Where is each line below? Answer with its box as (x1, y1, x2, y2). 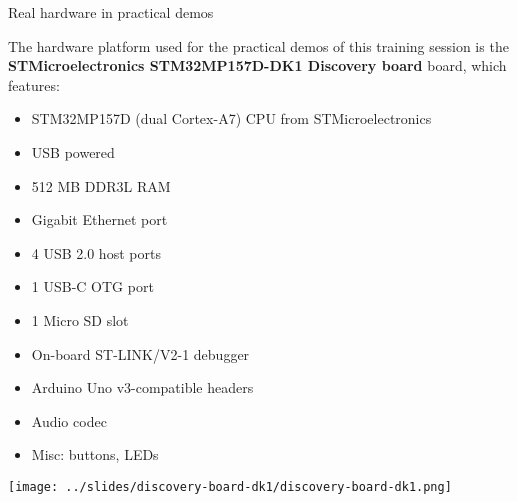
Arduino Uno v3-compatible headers (31, 377, 254, 398)
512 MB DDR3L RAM (31, 175, 171, 196)
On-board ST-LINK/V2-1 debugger (31, 343, 250, 364)
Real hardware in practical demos (8, 2, 214, 22)
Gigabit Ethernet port (31, 209, 168, 230)
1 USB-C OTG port (31, 276, 154, 297)
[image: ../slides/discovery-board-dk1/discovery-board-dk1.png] (8, 479, 452, 494)
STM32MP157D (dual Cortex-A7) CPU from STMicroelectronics (31, 108, 432, 129)
